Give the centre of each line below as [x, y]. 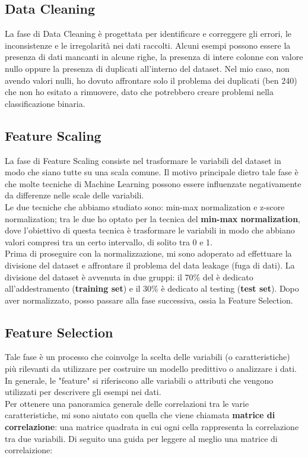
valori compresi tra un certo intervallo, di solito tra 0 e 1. [109, 241]
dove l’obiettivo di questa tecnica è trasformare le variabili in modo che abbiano [150, 230]
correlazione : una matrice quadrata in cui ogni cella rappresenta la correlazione [152, 427]
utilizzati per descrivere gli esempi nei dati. [83, 392]
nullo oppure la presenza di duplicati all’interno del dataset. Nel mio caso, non [147, 68]
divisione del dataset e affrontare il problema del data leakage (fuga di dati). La [150, 265]
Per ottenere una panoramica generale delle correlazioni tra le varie [127, 403]
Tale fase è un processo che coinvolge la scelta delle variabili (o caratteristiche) [147, 357]
